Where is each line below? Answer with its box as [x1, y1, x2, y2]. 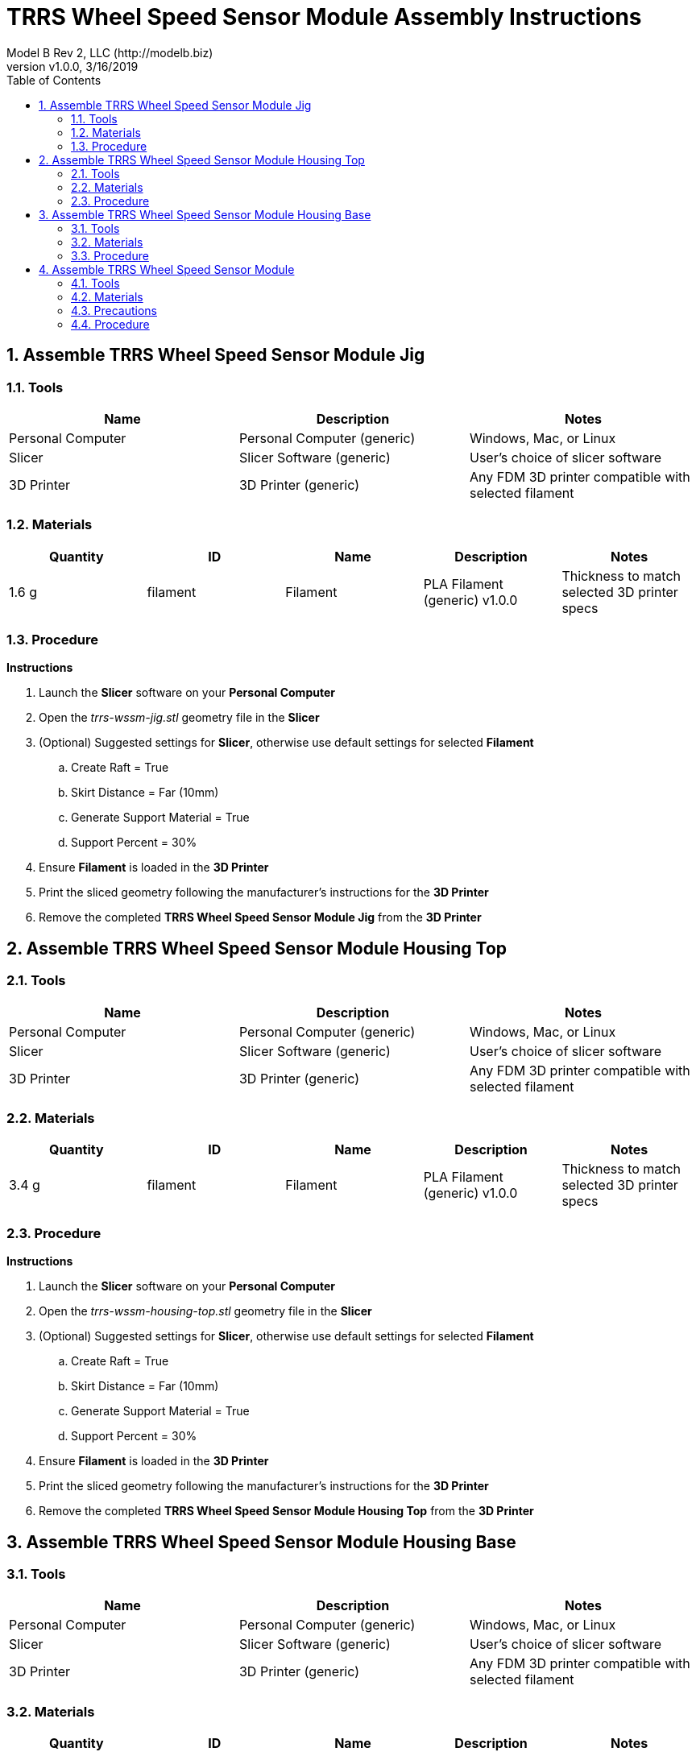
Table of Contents [6, 72, 101, 87]
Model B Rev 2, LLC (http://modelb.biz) [6, 45, 213, 60]
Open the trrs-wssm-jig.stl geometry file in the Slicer [39, 710, 320, 725]
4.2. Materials [71, 289, 143, 304]
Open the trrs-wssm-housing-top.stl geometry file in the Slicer [39, 1304, 372, 1319]
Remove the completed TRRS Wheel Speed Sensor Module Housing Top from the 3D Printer [39, 1504, 534, 1518]
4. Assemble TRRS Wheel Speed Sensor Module [39, 262, 295, 276]
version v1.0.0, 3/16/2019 [6, 59, 139, 73]
